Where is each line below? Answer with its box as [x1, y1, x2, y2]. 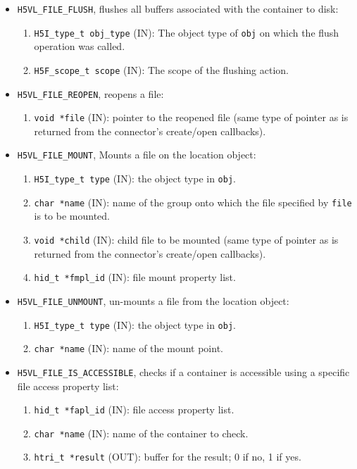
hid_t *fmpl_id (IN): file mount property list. [34, 270, 236, 284]
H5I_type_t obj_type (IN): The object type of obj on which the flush [34, 25, 339, 39]
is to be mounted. [34, 208, 111, 223]
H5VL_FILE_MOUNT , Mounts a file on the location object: [17, 147, 256, 162]
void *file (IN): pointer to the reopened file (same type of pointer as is [34, 110, 349, 125]
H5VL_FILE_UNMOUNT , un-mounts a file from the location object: [17, 293, 289, 308]
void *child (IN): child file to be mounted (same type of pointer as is [34, 232, 339, 247]
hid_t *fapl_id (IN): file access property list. [34, 402, 234, 417]
